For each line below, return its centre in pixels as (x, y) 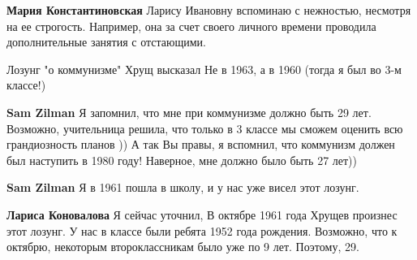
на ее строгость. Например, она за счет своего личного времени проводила (191, 26)
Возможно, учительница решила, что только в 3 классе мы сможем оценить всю (205, 128)
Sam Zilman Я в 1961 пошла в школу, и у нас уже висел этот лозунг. (183, 187)
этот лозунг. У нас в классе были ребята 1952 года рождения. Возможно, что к (202, 230)
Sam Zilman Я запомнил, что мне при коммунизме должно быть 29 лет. (189, 112)
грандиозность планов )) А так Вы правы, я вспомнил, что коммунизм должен (201, 144)
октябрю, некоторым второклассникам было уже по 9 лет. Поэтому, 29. (183, 247)
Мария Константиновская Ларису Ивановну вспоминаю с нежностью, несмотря (209, 10)
